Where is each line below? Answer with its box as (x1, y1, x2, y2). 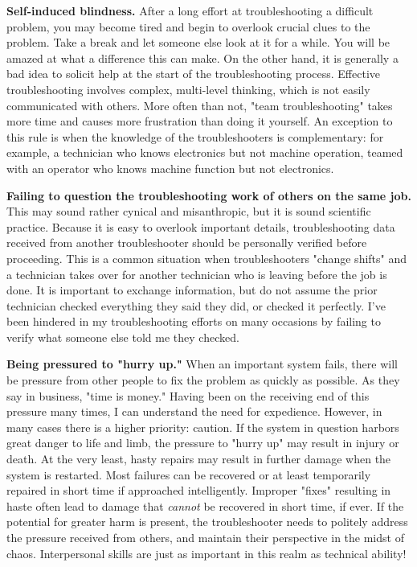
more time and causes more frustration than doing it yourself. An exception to (6, 113, 393, 129)
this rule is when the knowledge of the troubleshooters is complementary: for (6, 128, 384, 145)
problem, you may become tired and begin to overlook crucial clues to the (6, 18, 370, 35)
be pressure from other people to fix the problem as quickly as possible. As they (6, 372, 400, 388)
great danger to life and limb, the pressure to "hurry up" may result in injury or (6, 434, 399, 451)
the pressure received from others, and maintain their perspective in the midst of (6, 529, 404, 545)
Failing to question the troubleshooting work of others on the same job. (6, 187, 411, 203)
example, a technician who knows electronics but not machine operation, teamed (6, 144, 403, 161)
